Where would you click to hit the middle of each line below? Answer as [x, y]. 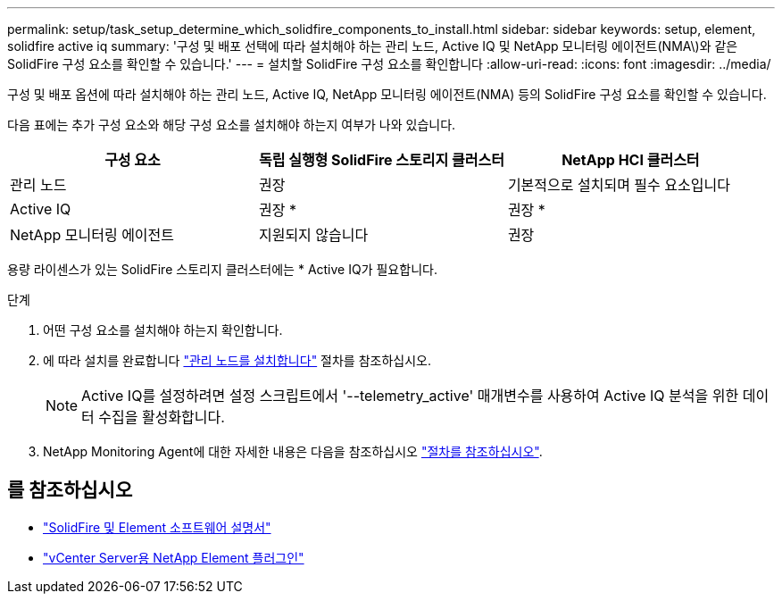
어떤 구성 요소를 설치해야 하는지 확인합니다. [163, 330]
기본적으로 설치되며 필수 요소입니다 [619, 185]
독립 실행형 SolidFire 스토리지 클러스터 [381, 160]
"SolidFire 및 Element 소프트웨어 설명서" [157, 527]
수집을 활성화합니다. [162, 417]
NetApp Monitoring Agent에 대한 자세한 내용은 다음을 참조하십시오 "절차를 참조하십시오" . [293, 451]
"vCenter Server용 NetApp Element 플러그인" [174, 557]
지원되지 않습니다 [313, 235]
